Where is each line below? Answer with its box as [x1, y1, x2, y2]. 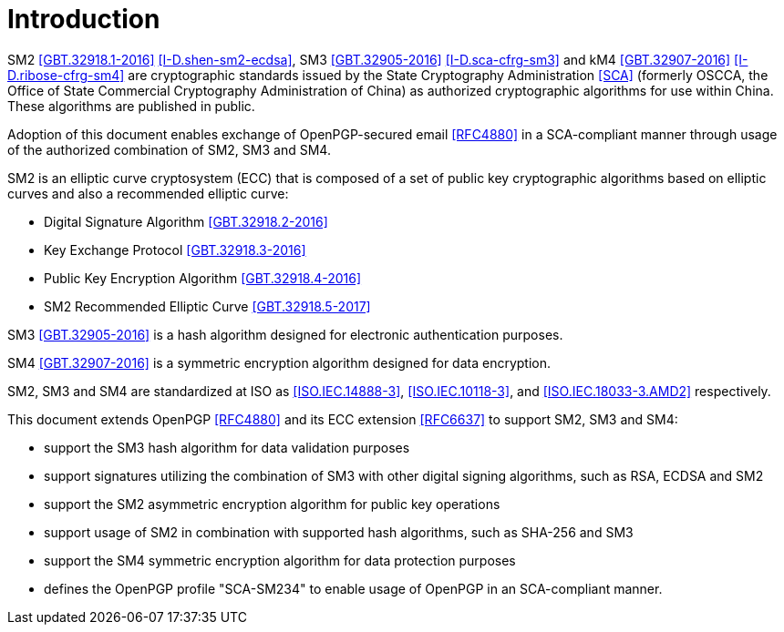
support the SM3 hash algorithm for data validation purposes [44, 439, 410, 455]
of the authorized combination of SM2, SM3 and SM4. [7, 141, 331, 158]
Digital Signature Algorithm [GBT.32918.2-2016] [44, 213, 328, 229]
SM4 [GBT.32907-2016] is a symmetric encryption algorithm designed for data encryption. [7, 354, 552, 371]
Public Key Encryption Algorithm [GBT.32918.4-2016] [44, 270, 362, 286]
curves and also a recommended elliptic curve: [7, 185, 289, 201]
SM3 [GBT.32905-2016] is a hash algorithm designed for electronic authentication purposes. [7, 326, 563, 342]
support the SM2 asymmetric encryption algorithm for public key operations [44, 495, 500, 512]
